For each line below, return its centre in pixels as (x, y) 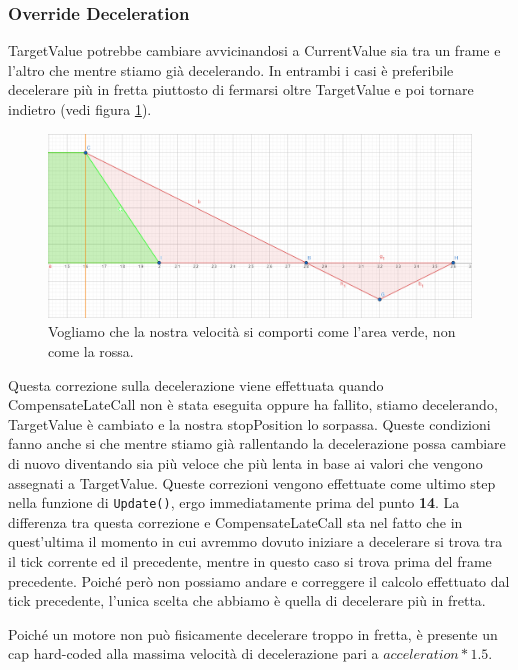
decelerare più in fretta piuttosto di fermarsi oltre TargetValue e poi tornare (241, 89)
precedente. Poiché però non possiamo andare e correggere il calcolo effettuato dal (259, 580)
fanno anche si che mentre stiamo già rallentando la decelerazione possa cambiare (257, 443)
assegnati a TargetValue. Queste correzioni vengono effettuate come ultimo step (252, 482)
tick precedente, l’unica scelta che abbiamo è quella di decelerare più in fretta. (247, 600)
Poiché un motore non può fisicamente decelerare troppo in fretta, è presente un (253, 633)
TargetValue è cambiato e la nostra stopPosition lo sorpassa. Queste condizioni (249, 423)
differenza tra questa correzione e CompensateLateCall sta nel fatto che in (235, 521)
